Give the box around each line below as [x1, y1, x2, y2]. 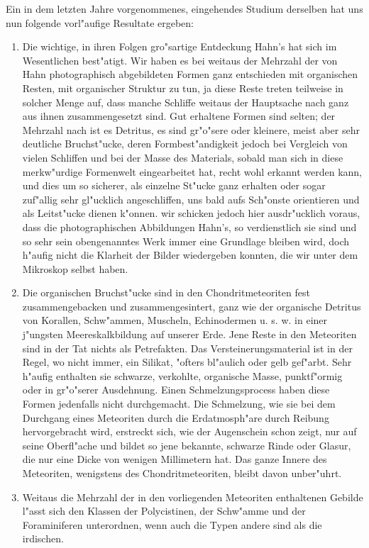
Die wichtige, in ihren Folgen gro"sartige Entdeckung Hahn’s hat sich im [22, 39, 337, 54]
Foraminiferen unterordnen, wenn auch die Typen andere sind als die [22, 517, 322, 532]
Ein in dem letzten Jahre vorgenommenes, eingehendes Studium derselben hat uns [6, 1, 363, 16]
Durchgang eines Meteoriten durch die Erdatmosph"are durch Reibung [22, 410, 329, 425]
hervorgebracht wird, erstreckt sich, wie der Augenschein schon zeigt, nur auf [22, 424, 357, 439]
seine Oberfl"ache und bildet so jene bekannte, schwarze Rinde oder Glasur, [22, 437, 351, 452]
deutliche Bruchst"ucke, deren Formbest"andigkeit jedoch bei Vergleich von [22, 136, 348, 151]
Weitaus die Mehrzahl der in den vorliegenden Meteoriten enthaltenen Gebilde [22, 489, 363, 504]
